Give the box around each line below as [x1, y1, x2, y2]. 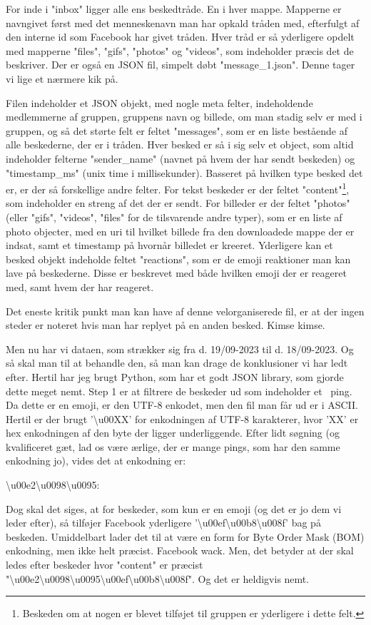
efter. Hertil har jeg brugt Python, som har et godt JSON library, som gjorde [6, 369, 344, 384]
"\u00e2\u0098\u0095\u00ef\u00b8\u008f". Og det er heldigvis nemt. [6, 571, 310, 586]
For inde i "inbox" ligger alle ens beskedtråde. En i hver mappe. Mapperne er [6, 1, 342, 16]
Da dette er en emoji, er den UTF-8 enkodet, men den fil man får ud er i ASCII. [6, 397, 359, 412]
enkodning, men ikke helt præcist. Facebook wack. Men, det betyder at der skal [6, 543, 354, 558]
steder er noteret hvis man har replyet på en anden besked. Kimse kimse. [6, 317, 325, 332]
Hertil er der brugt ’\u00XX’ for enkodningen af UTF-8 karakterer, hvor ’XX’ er [6, 411, 359, 426]
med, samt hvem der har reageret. [6, 279, 154, 294]
